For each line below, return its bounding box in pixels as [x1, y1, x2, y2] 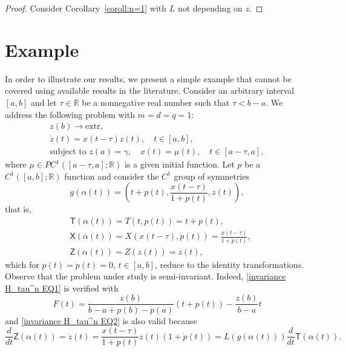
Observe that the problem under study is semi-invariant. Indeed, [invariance [5, 270, 286, 282]
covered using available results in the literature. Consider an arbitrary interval [5, 84, 295, 97]
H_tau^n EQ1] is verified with [5, 281, 119, 294]
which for [5, 258, 39, 270]
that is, [5, 203, 31, 215]
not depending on [177, 2, 243, 14]
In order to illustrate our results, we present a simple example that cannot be [5, 72, 292, 85]
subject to [50, 148, 86, 157]
